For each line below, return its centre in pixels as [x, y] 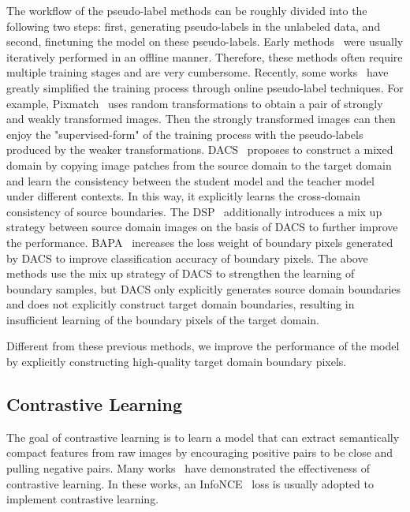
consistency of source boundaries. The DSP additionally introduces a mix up [194, 211]
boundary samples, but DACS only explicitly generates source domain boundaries [204, 288]
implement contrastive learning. [83, 499]
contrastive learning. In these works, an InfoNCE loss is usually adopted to [190, 483]
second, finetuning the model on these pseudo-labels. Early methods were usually [205, 41]
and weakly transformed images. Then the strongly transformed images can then [201, 119]
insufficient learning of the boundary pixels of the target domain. [163, 319]
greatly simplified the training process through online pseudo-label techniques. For [205, 87]
